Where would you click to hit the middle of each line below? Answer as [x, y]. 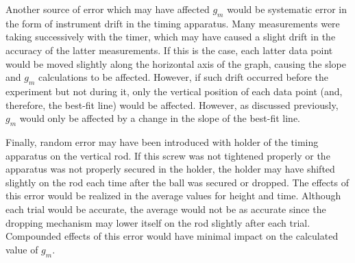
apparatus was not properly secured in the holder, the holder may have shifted [170, 169]
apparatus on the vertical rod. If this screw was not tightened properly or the [168, 155]
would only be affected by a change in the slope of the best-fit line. [160, 118]
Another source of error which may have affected [108, 9]
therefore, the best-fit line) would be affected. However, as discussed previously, [172, 104]
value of [22, 249]
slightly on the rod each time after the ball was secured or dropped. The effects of [177, 182]
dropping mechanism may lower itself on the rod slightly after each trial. [158, 222]
